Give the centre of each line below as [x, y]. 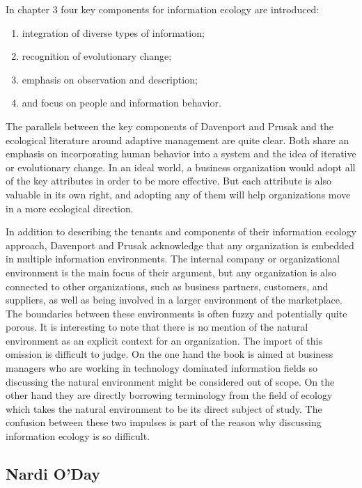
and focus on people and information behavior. [121, 103]
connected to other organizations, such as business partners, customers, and [167, 286]
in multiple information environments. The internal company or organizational [173, 259]
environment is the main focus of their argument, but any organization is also [171, 272]
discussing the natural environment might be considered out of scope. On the [170, 381]
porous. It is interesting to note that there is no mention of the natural [157, 327]
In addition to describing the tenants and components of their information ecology [181, 231]
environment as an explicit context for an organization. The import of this [164, 340]
